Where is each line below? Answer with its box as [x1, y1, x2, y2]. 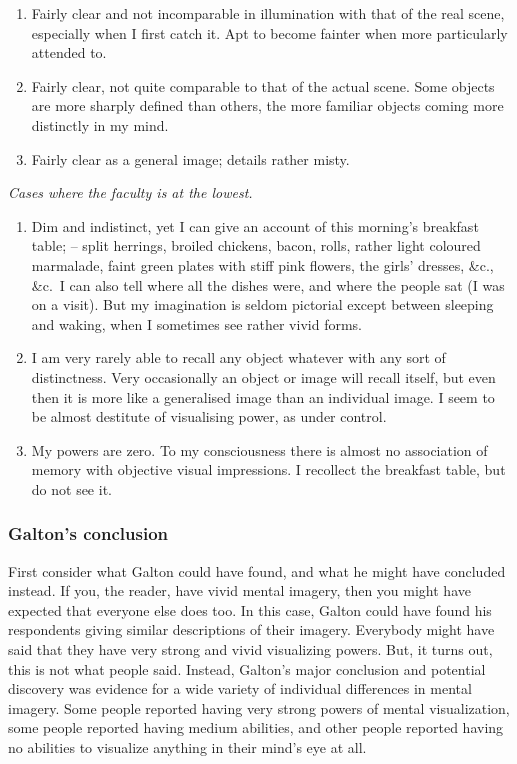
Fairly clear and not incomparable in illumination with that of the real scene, [31, 3, 505, 23]
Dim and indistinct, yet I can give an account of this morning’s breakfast [31, 215, 479, 236]
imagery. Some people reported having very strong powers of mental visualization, [8, 697, 510, 718]
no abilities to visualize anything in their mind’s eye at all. [8, 737, 367, 758]
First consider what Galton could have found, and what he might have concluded [8, 560, 506, 581]
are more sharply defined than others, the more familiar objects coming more [31, 95, 504, 116]
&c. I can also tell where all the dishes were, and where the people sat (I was [31, 274, 505, 295]
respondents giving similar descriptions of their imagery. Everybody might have [8, 619, 495, 640]
